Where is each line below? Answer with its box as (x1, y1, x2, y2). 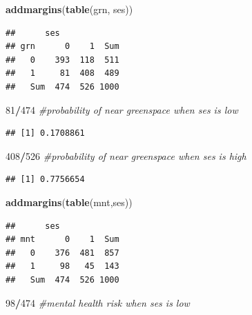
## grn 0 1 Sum (6, 41, 119, 52)
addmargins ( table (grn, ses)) (6, 2, 133, 16)
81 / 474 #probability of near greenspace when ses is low (6, 102, 238, 116)
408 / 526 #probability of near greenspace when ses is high (6, 148, 246, 163)
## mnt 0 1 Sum (6, 234, 119, 245)
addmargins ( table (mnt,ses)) (6, 194, 133, 209)
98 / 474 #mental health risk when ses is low (6, 295, 190, 309)
